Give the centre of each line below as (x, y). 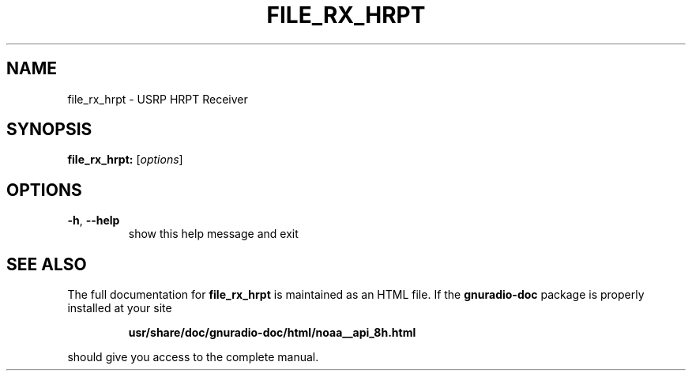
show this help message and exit (213, 234)
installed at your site (120, 308)
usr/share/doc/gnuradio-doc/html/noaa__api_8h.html (272, 333)
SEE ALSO (47, 264)
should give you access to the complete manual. (193, 357)
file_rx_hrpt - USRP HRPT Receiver (158, 99)
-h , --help (94, 221)
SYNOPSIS (49, 130)
